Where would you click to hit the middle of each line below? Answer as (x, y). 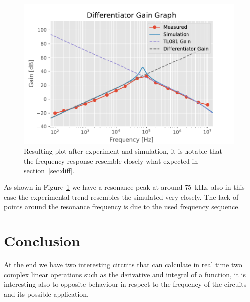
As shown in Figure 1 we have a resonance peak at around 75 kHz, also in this (124, 187)
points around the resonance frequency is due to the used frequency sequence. (122, 207)
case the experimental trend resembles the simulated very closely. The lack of (121, 197)
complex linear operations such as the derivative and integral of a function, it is (125, 274)
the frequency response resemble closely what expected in (111, 160)
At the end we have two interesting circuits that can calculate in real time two (123, 264)
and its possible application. (46, 293)
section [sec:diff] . (49, 170)
